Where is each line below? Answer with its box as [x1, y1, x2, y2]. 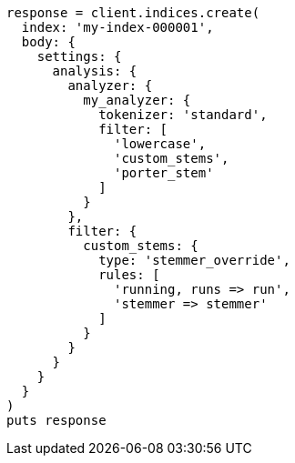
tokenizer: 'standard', [98, 107, 268, 122]
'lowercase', [114, 136, 207, 151]
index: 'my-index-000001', [21, 20, 214, 35]
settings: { [36, 49, 122, 64]
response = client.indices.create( [6, 5, 260, 20]
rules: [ [98, 267, 160, 282]
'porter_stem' [114, 166, 214, 180]
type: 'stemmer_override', [98, 253, 290, 267]
